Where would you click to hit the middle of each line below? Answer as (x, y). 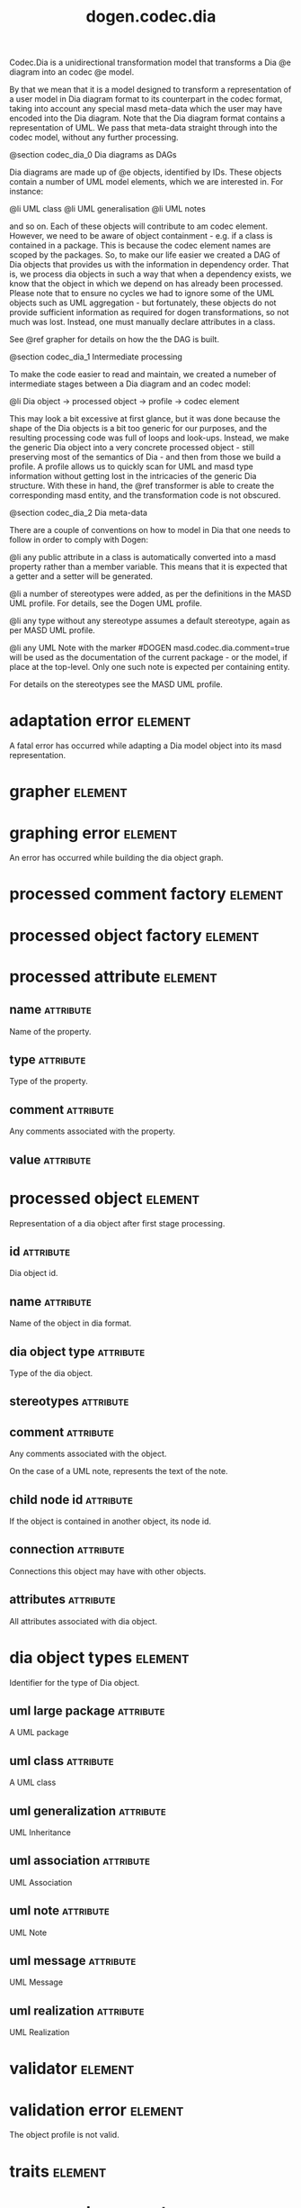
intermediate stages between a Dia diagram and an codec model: (130, 384)
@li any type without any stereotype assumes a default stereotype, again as (150, 621)
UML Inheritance (40, 1832)
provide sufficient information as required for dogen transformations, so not (149, 312)
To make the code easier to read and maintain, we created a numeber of (143, 375)
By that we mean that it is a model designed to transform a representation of (150, 90)
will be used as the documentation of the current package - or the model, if (149, 657)
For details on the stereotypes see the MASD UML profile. (116, 684)
